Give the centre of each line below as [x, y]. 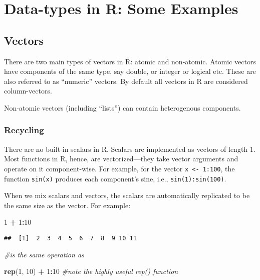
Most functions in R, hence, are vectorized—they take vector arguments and [121, 159]
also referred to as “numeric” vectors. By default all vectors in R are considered [126, 81]
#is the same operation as [44, 254]
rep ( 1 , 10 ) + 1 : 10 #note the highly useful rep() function [91, 271]
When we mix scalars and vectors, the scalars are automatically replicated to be [127, 195]
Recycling [24, 130]
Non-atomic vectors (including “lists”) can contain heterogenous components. [122, 107]
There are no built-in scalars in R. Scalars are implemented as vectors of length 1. [130, 149]
